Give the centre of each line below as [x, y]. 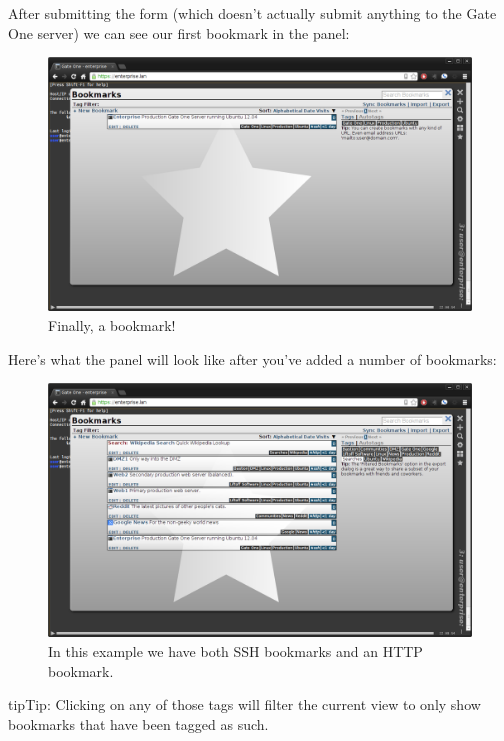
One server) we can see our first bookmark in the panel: [179, 32]
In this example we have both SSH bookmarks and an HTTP [235, 651]
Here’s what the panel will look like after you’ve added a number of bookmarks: [252, 358]
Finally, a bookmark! [112, 325]
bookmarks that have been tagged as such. [138, 723]
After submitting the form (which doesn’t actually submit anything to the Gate [252, 13]
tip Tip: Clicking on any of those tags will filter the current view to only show [244, 704]
